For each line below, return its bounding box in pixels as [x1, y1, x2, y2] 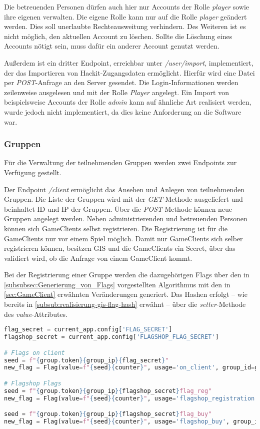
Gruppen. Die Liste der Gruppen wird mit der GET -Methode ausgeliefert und [4, 194, 243, 204]
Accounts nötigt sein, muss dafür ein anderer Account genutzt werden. [4, 41, 219, 51]
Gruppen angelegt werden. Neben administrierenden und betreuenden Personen [4, 213, 247, 224]
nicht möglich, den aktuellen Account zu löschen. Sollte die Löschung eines [4, 31, 232, 41]
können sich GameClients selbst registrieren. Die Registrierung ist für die [4, 223, 227, 233]
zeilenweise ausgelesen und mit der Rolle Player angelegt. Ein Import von [4, 87, 229, 97]
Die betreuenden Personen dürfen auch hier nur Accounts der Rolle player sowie [4, 2, 249, 12]
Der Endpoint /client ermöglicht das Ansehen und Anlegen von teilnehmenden [4, 184, 244, 194]
